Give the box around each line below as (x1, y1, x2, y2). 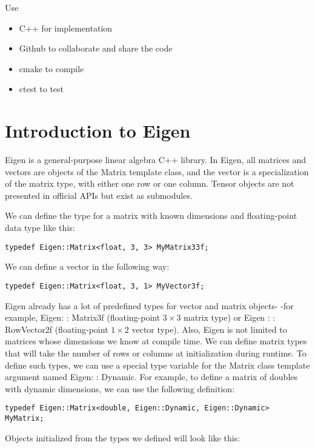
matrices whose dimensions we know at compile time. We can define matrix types (5, 335, 307, 347)
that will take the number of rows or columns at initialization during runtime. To (5, 346, 307, 359)
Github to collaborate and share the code (19, 42, 173, 55)
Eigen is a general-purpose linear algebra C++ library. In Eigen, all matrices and (5, 153, 307, 166)
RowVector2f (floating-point (5, 323, 108, 335)
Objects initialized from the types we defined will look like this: (5, 431, 240, 444)
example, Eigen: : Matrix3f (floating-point (5, 311, 161, 324)
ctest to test (19, 82, 64, 95)
